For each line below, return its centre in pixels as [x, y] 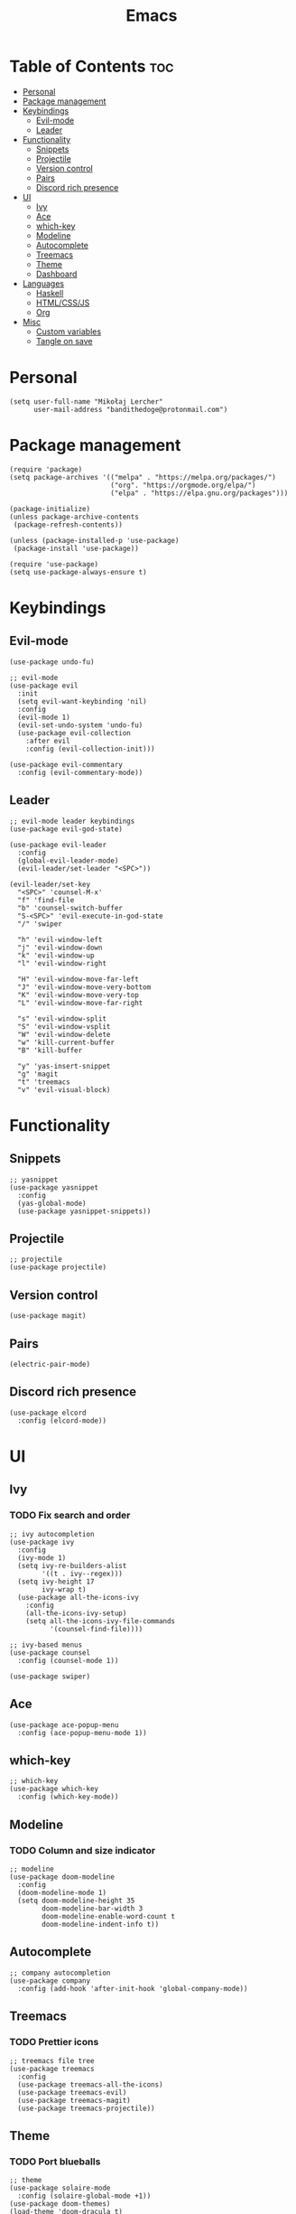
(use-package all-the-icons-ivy [79, 1597]
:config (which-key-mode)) [68, 1797]
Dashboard [56, 274]
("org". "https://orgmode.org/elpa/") [183, 485]
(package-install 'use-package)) [76, 548]
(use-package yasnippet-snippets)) [84, 1211]
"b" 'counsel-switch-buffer [70, 908]
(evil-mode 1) [44, 717]
